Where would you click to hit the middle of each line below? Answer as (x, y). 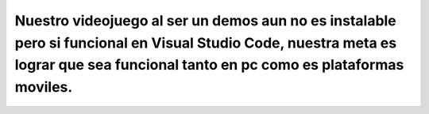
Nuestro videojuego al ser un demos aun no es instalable (205, 21)
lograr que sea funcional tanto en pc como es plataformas (209, 65)
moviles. (44, 87)
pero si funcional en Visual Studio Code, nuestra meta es (206, 43)
